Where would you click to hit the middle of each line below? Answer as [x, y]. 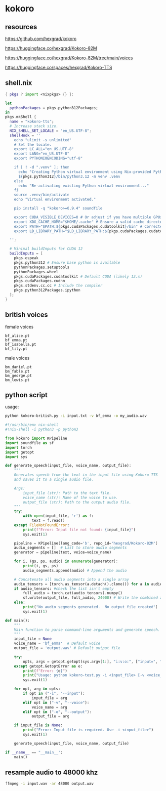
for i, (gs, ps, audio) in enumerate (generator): [66, 561]
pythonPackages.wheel [36, 272]
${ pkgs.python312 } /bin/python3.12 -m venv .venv [69, 176]
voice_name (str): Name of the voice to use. [71, 498]
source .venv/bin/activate [42, 195]
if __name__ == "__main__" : [34, 752]
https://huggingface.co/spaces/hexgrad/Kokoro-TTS [59, 67]
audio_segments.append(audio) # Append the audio [75, 570]
